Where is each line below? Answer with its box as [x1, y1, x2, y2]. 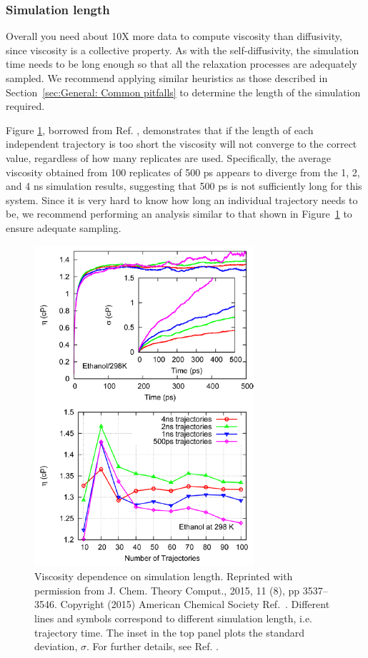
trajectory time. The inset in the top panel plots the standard [34, 624, 304, 639]
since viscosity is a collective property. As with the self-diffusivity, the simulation [6, 42, 359, 57]
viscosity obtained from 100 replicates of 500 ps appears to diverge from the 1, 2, [6, 164, 360, 179]
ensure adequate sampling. [6, 220, 121, 235]
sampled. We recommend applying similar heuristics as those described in [6, 71, 328, 85]
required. [6, 98, 45, 113]
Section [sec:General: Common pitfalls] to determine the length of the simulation [6, 84, 361, 99]
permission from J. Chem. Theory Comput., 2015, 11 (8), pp [34, 582, 300, 597]
